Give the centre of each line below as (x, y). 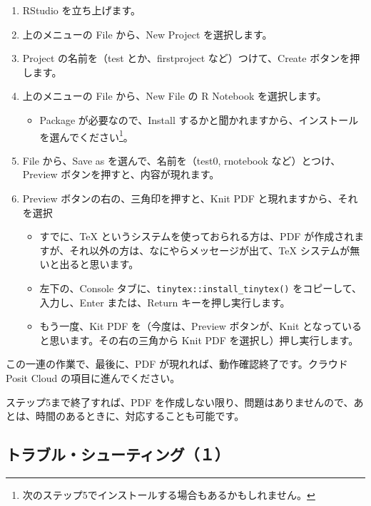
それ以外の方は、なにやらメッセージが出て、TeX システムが (210, 250)
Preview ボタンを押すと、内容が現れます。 (121, 174)
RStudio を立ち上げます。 (82, 10)
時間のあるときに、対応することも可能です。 (140, 416)
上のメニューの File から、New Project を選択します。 (147, 34)
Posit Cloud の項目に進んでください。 (93, 378)
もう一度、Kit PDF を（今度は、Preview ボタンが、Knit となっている (200, 326)
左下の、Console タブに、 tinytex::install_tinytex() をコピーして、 (201, 288)
